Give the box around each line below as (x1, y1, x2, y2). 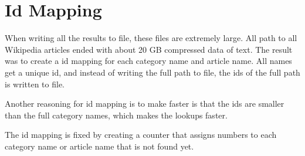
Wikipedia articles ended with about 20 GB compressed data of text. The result (5, 43, 293, 55)
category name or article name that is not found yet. (5, 140, 194, 152)
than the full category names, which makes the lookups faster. (5, 108, 228, 121)
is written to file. (5, 77, 65, 90)
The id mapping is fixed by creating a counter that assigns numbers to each (5, 128, 277, 141)
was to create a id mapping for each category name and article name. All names (5, 55, 292, 67)
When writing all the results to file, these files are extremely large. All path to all (5, 32, 297, 44)
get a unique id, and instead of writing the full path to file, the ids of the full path (5, 66, 300, 78)
